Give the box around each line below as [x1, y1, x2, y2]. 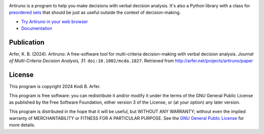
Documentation [21, 25, 52, 31]
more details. [9, 122, 36, 128]
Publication [9, 38, 45, 46]
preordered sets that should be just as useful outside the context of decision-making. [9, 10, 181, 16]
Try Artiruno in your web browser [21, 19, 88, 24]
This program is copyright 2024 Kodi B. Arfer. [9, 84, 101, 89]
